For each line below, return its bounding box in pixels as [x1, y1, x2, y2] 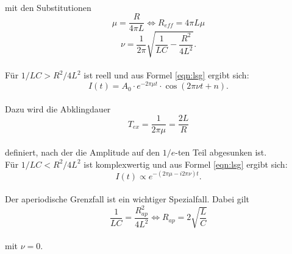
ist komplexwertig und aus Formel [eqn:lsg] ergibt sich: [84, 157, 288, 170]
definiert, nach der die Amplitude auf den [5, 145, 160, 158]
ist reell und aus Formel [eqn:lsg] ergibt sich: [84, 69, 249, 81]
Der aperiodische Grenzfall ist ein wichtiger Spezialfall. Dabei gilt [5, 193, 249, 205]
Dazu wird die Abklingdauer [5, 102, 111, 115]
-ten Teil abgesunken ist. [175, 145, 267, 158]
